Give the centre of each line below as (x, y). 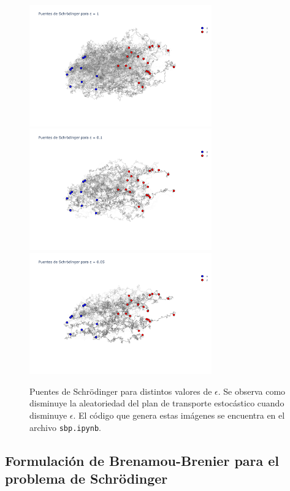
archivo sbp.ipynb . (65, 427)
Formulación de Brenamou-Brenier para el (142, 460)
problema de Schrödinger (86, 478)
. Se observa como (252, 391)
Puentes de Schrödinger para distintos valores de (121, 391)
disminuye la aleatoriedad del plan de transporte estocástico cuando (157, 403)
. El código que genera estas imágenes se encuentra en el (179, 415)
